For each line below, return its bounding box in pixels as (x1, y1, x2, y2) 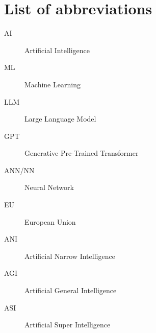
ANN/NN (4, 164, 35, 175)
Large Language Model (24, 113, 96, 124)
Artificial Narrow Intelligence (24, 250, 115, 261)
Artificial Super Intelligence (24, 319, 111, 330)
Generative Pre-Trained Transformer (24, 148, 139, 158)
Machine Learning (24, 79, 81, 89)
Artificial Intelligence (24, 44, 90, 55)
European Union (24, 216, 76, 227)
